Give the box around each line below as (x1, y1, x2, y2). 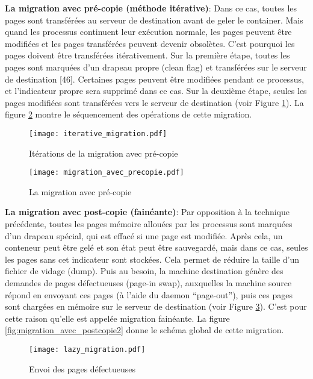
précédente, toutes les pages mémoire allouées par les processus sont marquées (5, 218, 293, 230)
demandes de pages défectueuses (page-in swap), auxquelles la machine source (5, 277, 292, 289)
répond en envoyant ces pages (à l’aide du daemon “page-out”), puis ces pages (5, 288, 293, 301)
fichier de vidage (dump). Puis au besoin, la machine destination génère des (5, 265, 284, 277)
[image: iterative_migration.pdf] (29, 129, 167, 138)
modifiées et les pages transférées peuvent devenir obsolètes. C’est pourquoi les (5, 37, 295, 49)
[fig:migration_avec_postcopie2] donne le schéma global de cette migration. (5, 324, 284, 336)
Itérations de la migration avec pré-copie (29, 146, 178, 159)
